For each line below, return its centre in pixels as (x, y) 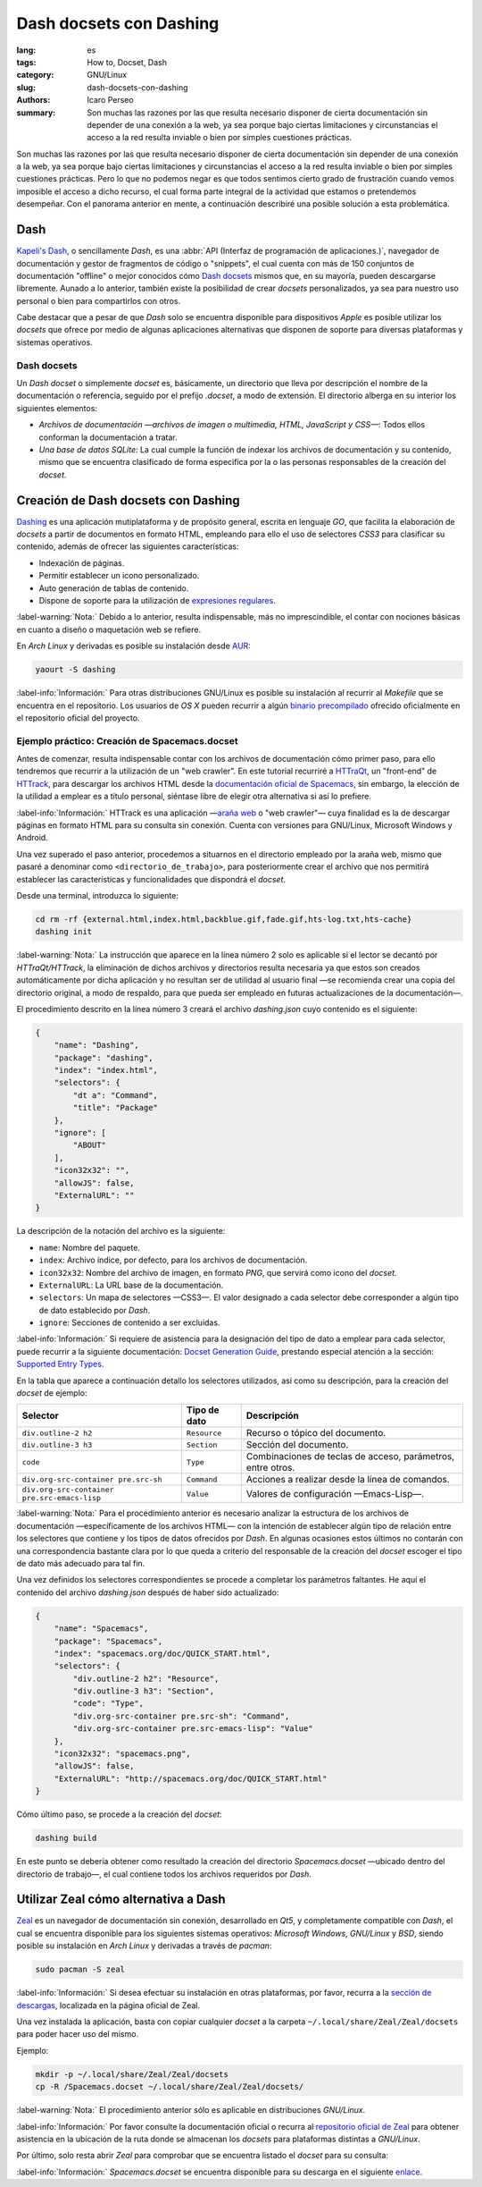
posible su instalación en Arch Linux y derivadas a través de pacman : (144, 1946)
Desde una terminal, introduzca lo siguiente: (97, 895)
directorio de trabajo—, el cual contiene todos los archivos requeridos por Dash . (164, 1874)
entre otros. (270, 1468)
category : (35, 75)
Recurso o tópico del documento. (316, 1433)
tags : (26, 62)
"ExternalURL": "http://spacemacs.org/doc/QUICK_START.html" (191, 1778)
